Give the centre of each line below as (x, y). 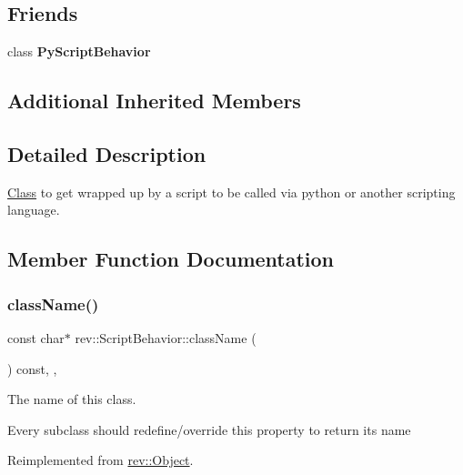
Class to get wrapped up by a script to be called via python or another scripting (231, 192)
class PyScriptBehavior (79, 51)
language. (34, 210)
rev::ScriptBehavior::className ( (166, 337)
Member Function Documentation (171, 259)
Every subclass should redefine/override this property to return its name (209, 429)
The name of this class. (72, 399)
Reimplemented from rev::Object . (101, 460)
